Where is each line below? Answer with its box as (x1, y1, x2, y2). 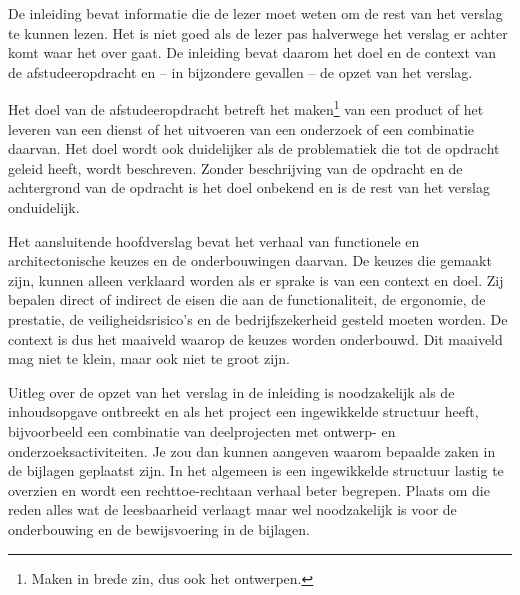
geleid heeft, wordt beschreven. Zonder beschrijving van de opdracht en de (8, 157, 463, 178)
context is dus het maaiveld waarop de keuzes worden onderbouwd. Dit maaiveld (8, 328, 503, 349)
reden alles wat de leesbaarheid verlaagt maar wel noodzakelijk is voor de (8, 499, 457, 520)
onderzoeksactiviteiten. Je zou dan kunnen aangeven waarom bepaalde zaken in (8, 440, 496, 461)
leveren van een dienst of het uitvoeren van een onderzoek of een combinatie (8, 118, 475, 139)
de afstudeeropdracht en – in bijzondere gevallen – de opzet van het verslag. (8, 61, 473, 82)
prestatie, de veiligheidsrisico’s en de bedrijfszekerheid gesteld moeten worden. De (8, 308, 508, 329)
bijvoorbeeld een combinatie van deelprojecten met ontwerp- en (8, 420, 396, 441)
